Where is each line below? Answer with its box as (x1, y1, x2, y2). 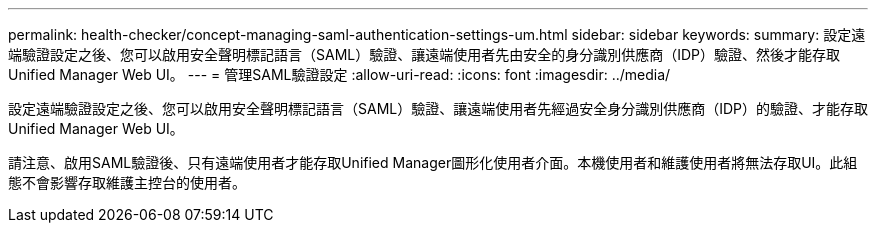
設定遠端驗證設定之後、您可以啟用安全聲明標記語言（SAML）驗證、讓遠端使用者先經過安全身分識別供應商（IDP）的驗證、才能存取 (8, 100, 869, 117)
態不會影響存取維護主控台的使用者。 (8, 174, 246, 191)
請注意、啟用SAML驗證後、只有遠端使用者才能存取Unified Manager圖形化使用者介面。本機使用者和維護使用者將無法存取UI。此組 (8, 154, 858, 171)
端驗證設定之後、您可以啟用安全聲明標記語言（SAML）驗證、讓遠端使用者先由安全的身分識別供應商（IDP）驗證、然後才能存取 (8, 46, 841, 63)
